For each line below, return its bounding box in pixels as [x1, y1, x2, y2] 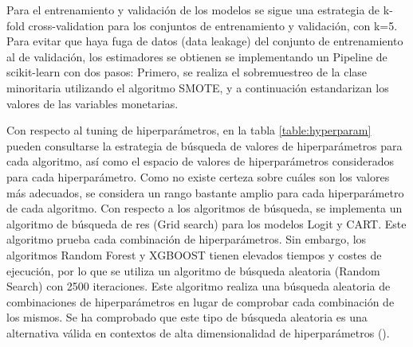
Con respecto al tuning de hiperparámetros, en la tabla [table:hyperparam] [6, 122, 372, 138]
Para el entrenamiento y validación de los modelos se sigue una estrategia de [6, 2, 380, 18]
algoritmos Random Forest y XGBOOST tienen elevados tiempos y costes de [6, 246, 382, 263]
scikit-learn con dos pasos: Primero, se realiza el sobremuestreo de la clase [6, 64, 368, 80]
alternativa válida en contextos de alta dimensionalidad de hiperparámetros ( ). [6, 324, 390, 341]
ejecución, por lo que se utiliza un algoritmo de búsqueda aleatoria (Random [6, 262, 380, 279]
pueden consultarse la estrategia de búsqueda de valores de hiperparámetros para [6, 137, 403, 154]
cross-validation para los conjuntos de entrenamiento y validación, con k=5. [28, 17, 398, 33]
